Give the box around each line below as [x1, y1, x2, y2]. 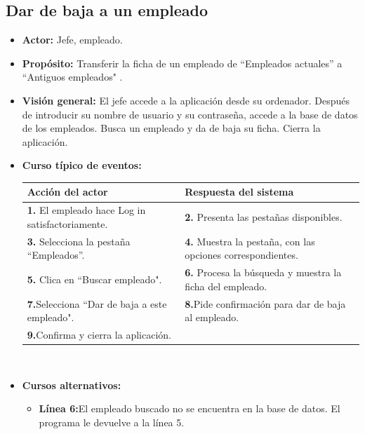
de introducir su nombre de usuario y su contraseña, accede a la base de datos [22, 107, 358, 121]
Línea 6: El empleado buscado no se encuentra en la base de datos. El [39, 401, 340, 416]
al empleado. [185, 310, 239, 325]
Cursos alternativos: [22, 377, 121, 392]
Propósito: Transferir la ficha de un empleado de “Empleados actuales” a [22, 55, 343, 70]
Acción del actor [27, 184, 108, 199]
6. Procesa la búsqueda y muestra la [185, 265, 342, 280]
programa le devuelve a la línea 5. [39, 414, 185, 429]
